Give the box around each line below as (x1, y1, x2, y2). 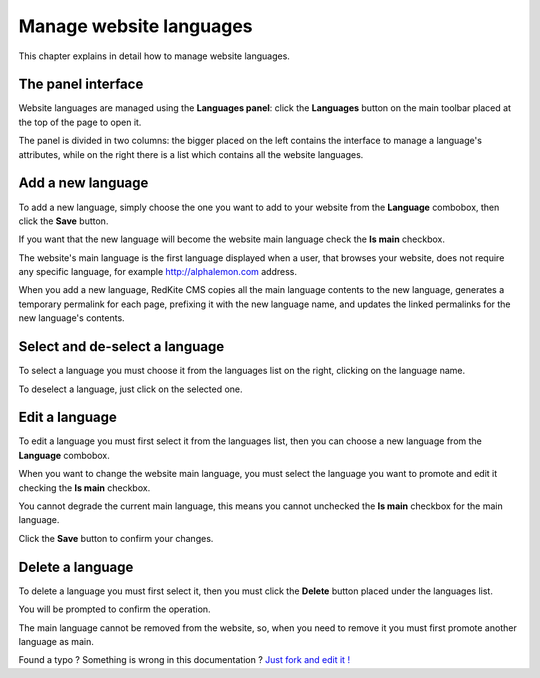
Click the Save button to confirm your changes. (18, 532, 214, 544)
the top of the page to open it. (18, 116, 142, 128)
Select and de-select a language (18, 338, 225, 355)
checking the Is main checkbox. (18, 481, 151, 494)
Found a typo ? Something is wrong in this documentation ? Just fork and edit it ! (18, 654, 350, 666)
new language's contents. (18, 312, 125, 324)
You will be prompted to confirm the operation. (18, 603, 211, 615)
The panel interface (18, 76, 144, 93)
